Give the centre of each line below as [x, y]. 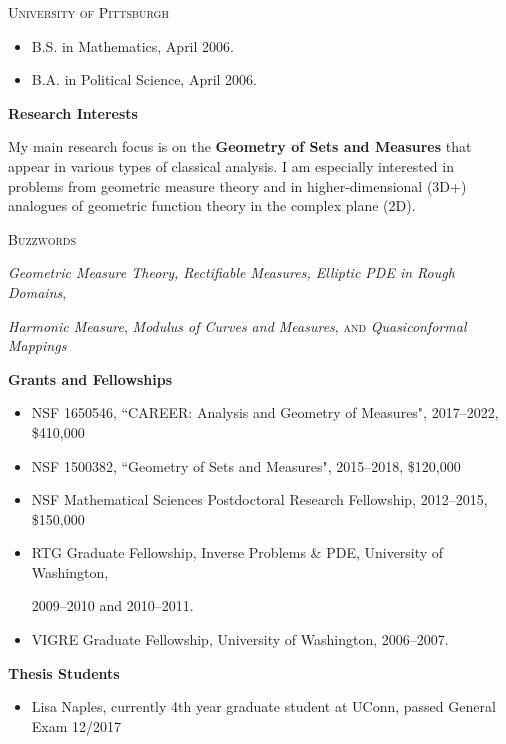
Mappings [37, 345]
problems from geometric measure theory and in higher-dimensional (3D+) [237, 185]
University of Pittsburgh [88, 12]
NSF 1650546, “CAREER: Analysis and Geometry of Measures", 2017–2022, [265, 412]
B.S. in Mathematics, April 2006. [132, 45]
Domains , [37, 291]
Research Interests [73, 112]
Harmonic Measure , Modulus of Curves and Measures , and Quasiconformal [237, 325]
